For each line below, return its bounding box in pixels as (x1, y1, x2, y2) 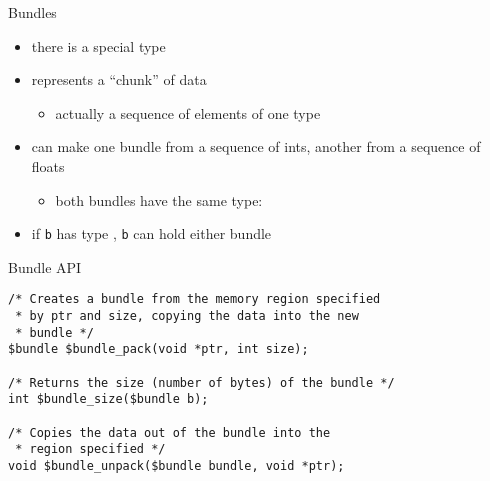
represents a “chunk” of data (31, 69, 207, 90)
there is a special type (31, 35, 166, 56)
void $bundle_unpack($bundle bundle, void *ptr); (8, 458, 345, 473)
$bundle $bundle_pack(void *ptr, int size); (8, 342, 309, 357)
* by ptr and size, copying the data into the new (15, 309, 359, 324)
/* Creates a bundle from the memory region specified (8, 292, 381, 307)
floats (31, 155, 65, 176)
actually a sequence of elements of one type (55, 102, 321, 123)
